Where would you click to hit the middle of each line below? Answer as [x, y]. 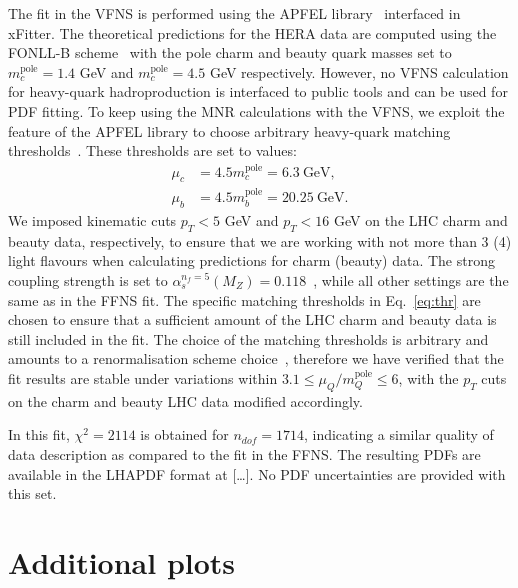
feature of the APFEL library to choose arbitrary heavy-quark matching [229, 130]
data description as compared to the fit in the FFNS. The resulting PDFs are [244, 453]
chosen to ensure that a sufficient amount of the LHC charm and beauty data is [252, 319]
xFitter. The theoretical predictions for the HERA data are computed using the [252, 32]
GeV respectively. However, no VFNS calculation [359, 71]
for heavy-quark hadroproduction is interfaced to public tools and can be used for [258, 91]
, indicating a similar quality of [398, 434]
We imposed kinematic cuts [92, 220]
